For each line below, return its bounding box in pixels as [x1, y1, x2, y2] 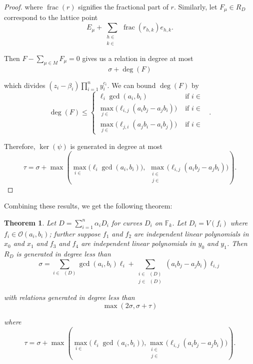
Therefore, [4, 140, 35, 151]
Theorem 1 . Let [4, 217, 56, 227]
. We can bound [107, 79, 156, 90]
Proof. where [4, 1, 43, 11]
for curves [111, 217, 142, 227]
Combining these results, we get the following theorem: [4, 200, 172, 211]
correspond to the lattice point [4, 12, 98, 22]
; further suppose [49, 228, 100, 238]
